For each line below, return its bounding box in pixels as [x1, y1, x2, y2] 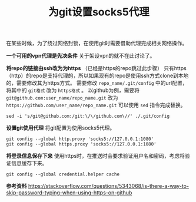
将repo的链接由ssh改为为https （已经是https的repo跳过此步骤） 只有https [6, 65, 187, 72]
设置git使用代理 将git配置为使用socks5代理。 [6, 124, 115, 131]
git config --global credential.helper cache [6, 171, 119, 177]
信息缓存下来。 [11, 160, 48, 167]
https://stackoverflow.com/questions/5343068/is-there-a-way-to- [28, 183, 190, 190]
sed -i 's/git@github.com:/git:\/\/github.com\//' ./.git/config [6, 113, 170, 120]
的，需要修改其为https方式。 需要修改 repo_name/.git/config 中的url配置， [6, 80, 188, 87]
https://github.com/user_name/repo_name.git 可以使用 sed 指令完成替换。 [6, 101, 186, 109]
